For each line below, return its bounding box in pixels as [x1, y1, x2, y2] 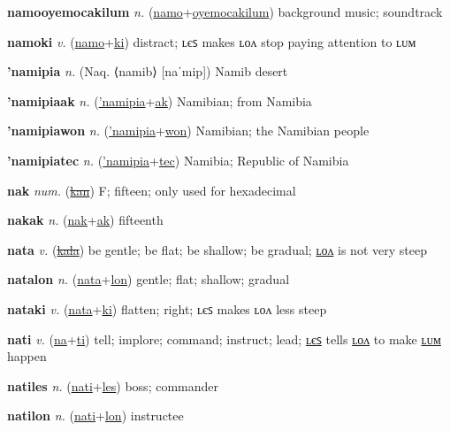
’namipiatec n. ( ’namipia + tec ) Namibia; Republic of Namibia [7, 150, 349, 169]
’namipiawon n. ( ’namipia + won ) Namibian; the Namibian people [7, 121, 370, 140]
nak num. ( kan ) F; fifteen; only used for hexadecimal [7, 181, 296, 199]
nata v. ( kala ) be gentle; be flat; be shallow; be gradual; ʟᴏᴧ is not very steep [7, 240, 427, 258]
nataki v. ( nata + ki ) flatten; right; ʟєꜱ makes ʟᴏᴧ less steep [7, 299, 327, 318]
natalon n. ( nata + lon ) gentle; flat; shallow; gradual [7, 270, 290, 289]
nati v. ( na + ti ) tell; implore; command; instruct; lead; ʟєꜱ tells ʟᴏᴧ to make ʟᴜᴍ [7, 329, 441, 348]
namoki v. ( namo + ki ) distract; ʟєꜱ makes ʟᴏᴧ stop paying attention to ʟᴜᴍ [7, 32, 416, 50]
